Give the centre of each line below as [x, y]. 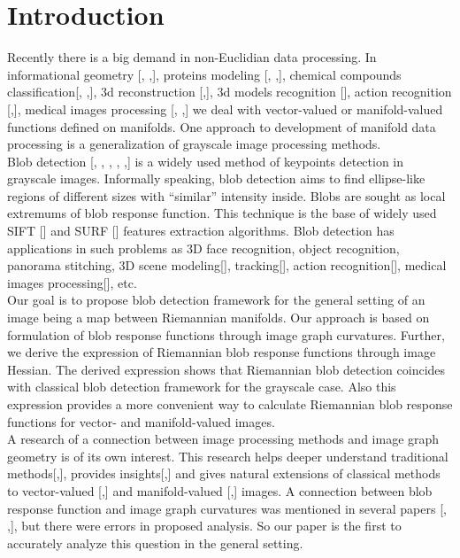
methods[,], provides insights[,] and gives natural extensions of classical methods [224, 473]
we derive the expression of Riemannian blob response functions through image [222, 352]
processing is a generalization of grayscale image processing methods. [194, 144]
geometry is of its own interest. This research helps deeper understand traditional [228, 456]
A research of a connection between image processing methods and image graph [223, 439]
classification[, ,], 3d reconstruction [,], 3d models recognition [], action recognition [230, 92]
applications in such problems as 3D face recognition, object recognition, [203, 248]
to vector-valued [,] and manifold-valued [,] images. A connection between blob [220, 490]
